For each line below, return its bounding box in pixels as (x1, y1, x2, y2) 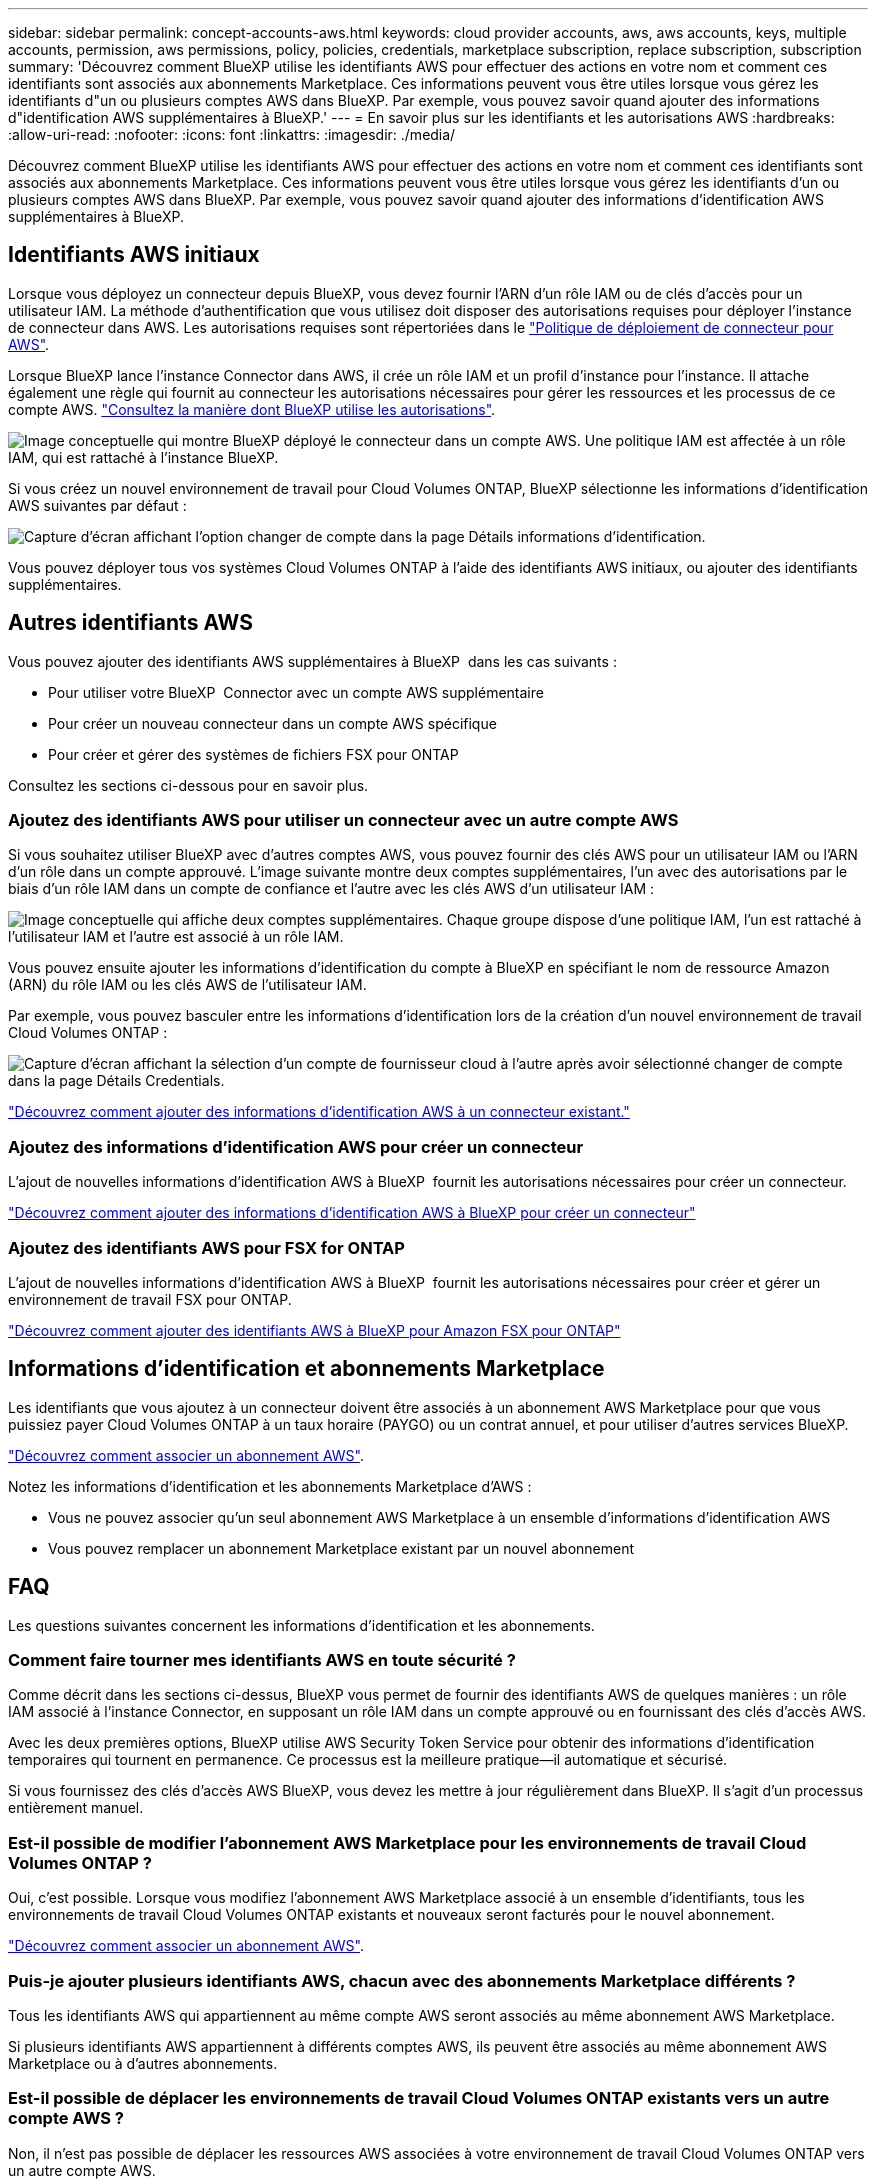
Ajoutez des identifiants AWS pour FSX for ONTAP (8, 1237, 405, 1258)
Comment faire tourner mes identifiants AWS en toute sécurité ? (8, 1650, 516, 1670)
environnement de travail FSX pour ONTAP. (8, 1290, 292, 1308)
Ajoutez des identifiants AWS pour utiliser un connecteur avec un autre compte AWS (8, 810, 679, 831)
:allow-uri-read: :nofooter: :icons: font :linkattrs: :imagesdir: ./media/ (8, 126, 456, 143)
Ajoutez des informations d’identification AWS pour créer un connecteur (8, 1136, 584, 1157)
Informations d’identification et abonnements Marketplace (8, 1356, 605, 1382)
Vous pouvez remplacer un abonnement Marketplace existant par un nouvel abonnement (48, 1539, 635, 1557)
